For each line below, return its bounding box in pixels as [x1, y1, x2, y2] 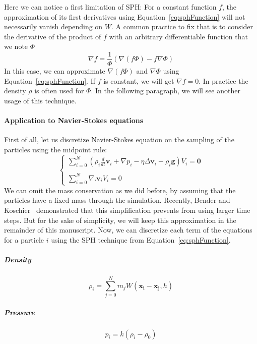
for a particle [4, 234, 44, 245]
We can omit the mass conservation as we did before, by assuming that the [4, 185, 236, 195]
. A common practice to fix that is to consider [111, 21, 253, 32]
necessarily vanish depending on [4, 21, 103, 32]
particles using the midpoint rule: [4, 144, 107, 154]
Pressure [4, 307, 35, 317]
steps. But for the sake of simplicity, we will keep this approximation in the [4, 214, 236, 225]
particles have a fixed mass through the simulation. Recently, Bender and [4, 195, 230, 205]
